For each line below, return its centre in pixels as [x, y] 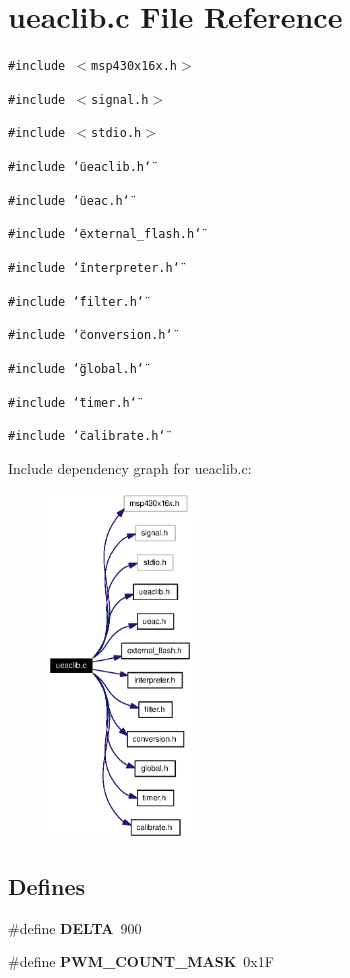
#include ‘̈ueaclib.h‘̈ [80, 167]
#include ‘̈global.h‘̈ [76, 369]
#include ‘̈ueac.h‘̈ [69, 200]
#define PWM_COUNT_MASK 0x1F [141, 961]
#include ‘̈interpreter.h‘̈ [94, 268]
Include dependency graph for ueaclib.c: [130, 468]
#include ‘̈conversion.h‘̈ [90, 335]
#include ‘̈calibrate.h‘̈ [87, 436]
